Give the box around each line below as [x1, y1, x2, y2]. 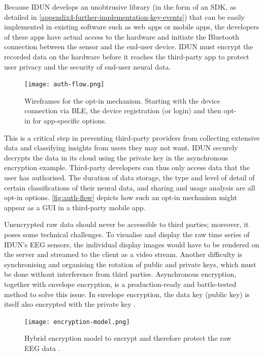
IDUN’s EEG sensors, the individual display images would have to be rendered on [4, 239, 259, 249]
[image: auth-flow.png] [24, 81, 105, 88]
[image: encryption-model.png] [24, 318, 130, 326]
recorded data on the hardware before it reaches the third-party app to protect [4, 51, 249, 61]
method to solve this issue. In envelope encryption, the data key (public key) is [4, 288, 250, 299]
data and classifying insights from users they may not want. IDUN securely [4, 142, 238, 153]
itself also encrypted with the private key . [4, 299, 136, 309]
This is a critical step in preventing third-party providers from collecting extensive [4, 132, 260, 143]
